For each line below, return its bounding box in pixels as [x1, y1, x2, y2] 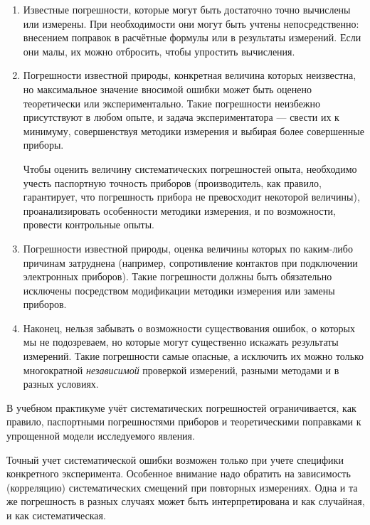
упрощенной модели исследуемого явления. [6, 428, 195, 443]
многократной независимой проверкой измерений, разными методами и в [23, 362, 339, 377]
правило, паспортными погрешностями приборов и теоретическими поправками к [6, 414, 361, 429]
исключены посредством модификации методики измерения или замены [23, 282, 335, 297]
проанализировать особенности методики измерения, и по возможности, [23, 203, 336, 218]
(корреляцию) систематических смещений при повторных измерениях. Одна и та [6, 479, 358, 494]
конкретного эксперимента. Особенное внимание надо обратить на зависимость [6, 466, 351, 481]
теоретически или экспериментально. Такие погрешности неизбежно [23, 95, 321, 110]
